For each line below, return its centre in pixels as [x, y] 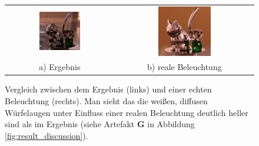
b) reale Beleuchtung [185, 67]
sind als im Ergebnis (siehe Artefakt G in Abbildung [100, 124]
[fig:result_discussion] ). [47, 135]
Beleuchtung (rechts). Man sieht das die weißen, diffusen [106, 101]
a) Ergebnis [60, 67]
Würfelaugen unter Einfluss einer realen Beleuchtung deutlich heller [127, 112]
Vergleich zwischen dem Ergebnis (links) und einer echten [108, 89]
